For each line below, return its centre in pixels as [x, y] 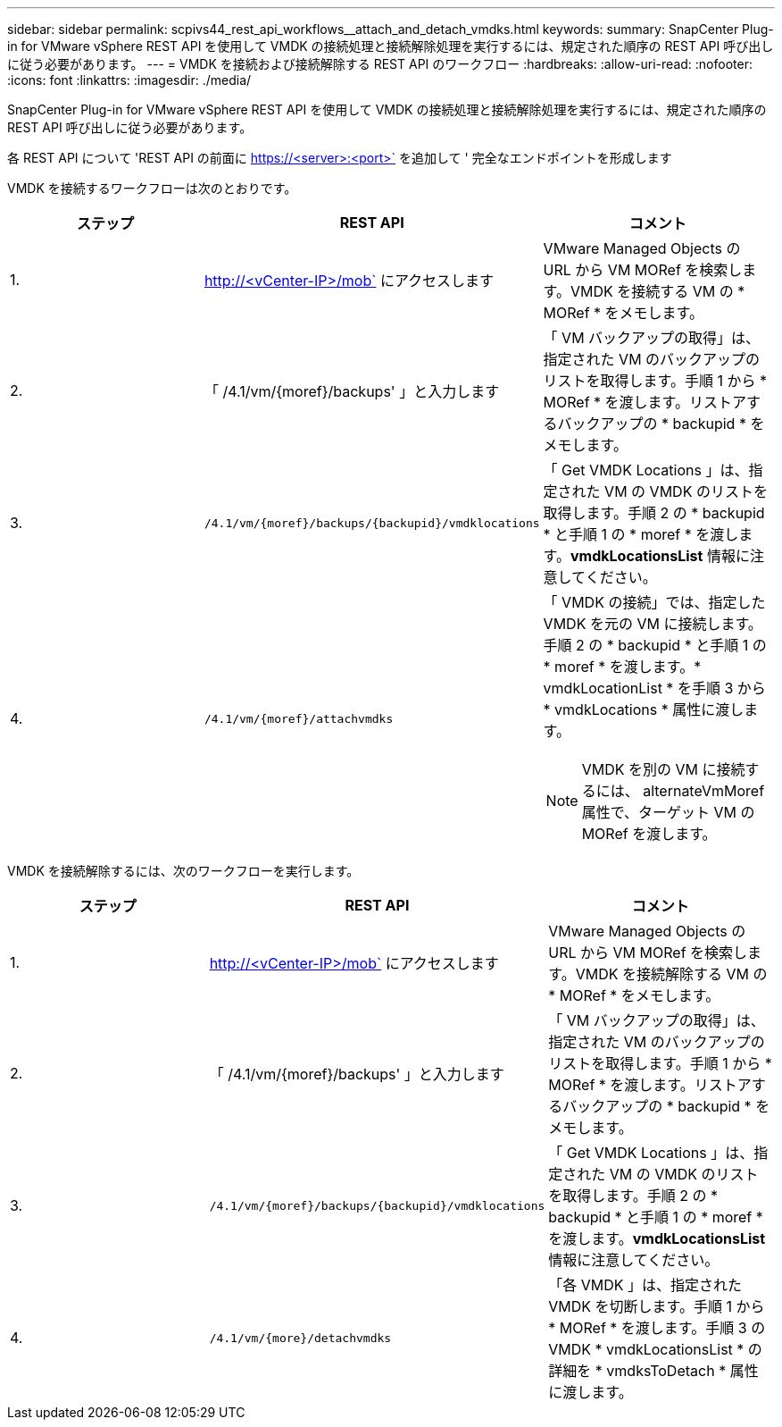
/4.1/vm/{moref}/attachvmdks [299, 718]
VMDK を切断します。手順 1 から [657, 1306]
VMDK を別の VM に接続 [663, 769]
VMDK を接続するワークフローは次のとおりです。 [152, 188]
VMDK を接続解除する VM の [671, 974]
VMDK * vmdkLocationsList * [646, 1349]
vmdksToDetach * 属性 [682, 1371]
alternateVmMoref [704, 791]
